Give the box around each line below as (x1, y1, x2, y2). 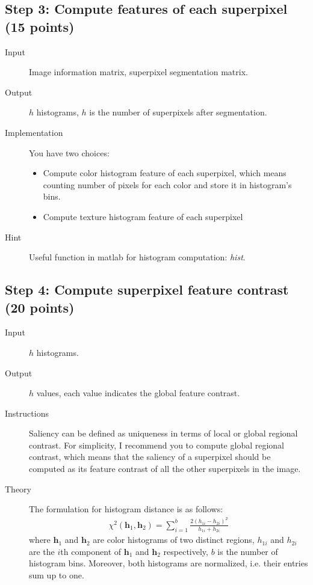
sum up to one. (29, 569, 84, 581)
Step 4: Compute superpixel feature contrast (5, 280, 289, 299)
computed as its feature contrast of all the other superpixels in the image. (29, 462, 301, 475)
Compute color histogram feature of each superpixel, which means (43, 167, 287, 179)
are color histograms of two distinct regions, (93, 533, 255, 546)
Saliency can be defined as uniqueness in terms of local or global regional (29, 427, 298, 440)
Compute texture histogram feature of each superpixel (43, 210, 243, 222)
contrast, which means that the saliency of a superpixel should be (29, 450, 271, 463)
